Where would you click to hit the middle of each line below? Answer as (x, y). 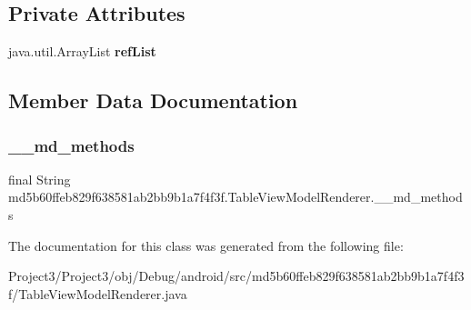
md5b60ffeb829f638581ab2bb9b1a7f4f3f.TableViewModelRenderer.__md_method (235, 197)
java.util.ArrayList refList (82, 51)
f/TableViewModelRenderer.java (98, 293)
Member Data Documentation (153, 100)
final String (40, 179)
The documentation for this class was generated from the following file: (206, 245)
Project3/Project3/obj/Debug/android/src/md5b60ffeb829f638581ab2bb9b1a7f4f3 (236, 276)
